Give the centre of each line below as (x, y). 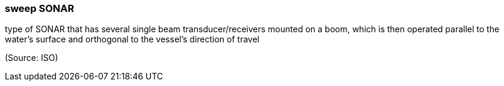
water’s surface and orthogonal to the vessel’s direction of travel (132, 39)
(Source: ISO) (32, 58)
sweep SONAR (40, 8)
